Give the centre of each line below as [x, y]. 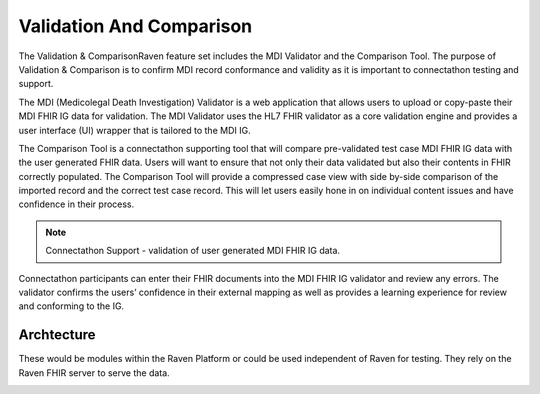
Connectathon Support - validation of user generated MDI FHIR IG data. [192, 251]
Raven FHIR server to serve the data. [94, 372]
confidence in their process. [76, 204]
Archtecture [57, 335]
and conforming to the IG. [71, 306]
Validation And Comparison [135, 26]
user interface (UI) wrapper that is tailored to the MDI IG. [134, 130]
